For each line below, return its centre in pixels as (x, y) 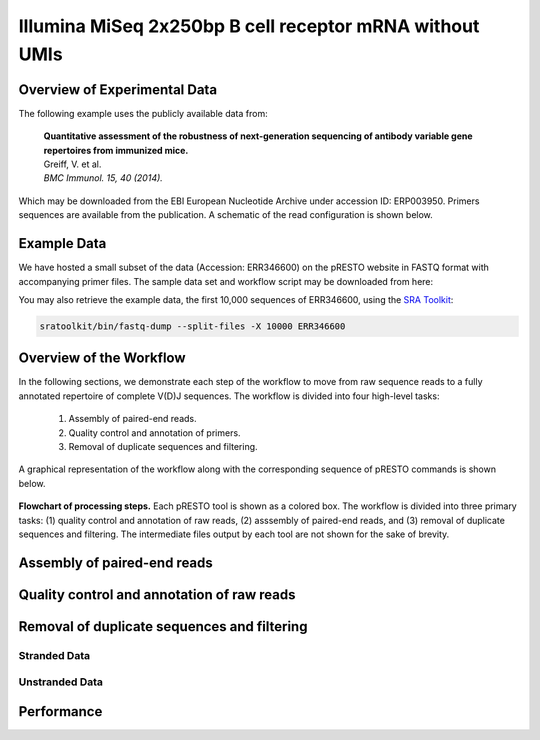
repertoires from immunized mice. (116, 150)
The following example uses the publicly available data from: (143, 113)
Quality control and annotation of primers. (154, 432)
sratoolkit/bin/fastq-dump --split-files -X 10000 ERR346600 (192, 326)
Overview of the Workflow (102, 358)
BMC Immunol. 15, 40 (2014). (103, 178)
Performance (60, 711)
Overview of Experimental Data (118, 89)
